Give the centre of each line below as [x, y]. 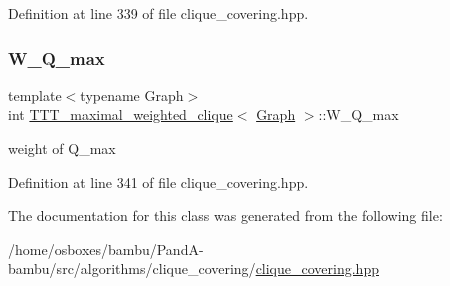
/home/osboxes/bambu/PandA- [106, 248]
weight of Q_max [62, 148]
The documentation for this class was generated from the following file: [225, 215]
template [35, 94]
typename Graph [132, 94]
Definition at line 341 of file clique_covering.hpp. [158, 181]
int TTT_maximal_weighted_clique [120, 114]
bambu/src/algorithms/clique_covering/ [132, 268]
